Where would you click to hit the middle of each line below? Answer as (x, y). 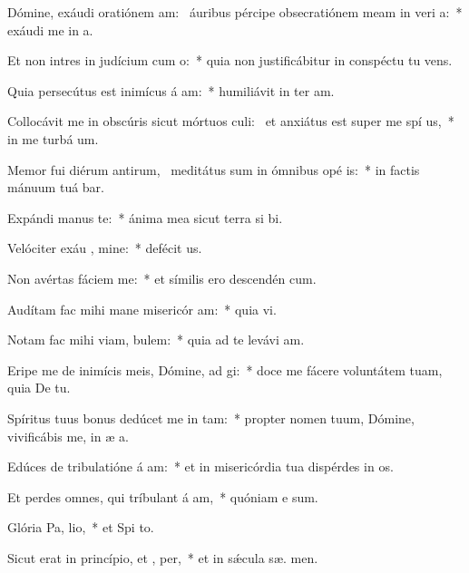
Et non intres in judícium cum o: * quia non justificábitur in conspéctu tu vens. (230, 60)
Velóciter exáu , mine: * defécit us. (105, 248)
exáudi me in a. (50, 29)
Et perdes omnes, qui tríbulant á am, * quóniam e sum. (163, 496)
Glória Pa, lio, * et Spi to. (81, 527)
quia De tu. (39, 388)
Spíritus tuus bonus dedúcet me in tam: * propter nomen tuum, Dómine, (211, 418)
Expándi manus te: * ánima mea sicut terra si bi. (145, 217)
